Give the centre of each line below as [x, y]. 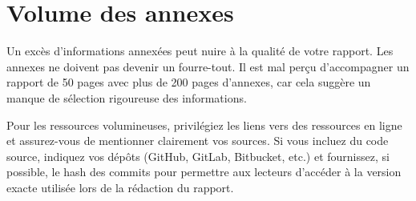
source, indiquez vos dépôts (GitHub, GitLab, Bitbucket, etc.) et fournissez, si [198, 156]
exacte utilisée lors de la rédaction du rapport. [120, 187]
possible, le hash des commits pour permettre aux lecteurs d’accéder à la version [204, 172]
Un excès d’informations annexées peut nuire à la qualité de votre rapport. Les [200, 51]
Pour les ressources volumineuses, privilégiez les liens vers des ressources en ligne [204, 125]
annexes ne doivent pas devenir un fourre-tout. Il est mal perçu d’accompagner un [208, 66]
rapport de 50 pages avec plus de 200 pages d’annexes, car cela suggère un [189, 82]
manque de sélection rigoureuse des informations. [127, 97]
